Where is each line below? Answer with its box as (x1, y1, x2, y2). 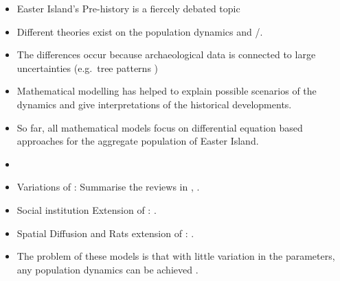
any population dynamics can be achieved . (16, 262, 199, 276)
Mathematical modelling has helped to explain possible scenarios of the (16, 84, 317, 98)
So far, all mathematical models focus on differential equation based (16, 120, 303, 134)
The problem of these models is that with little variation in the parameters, (16, 249, 335, 263)
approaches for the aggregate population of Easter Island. (16, 134, 259, 148)
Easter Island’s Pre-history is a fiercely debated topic (16, 1, 240, 15)
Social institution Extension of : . (16, 202, 157, 217)
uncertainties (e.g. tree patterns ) (16, 60, 159, 75)
